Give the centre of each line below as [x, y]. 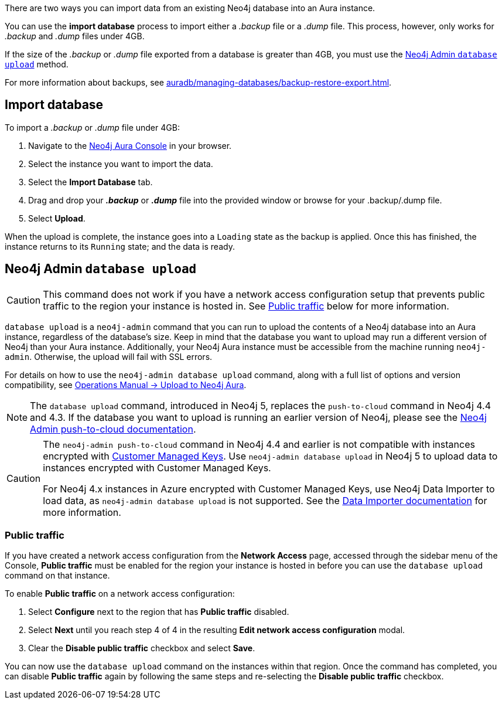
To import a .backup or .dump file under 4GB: [92, 127]
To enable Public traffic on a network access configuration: [120, 594]
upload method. [37, 64]
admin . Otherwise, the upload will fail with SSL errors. [109, 356]
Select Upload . [57, 218]
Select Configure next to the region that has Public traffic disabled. [159, 612]
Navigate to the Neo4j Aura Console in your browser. [130, 145]
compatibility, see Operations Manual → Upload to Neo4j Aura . [126, 385]
